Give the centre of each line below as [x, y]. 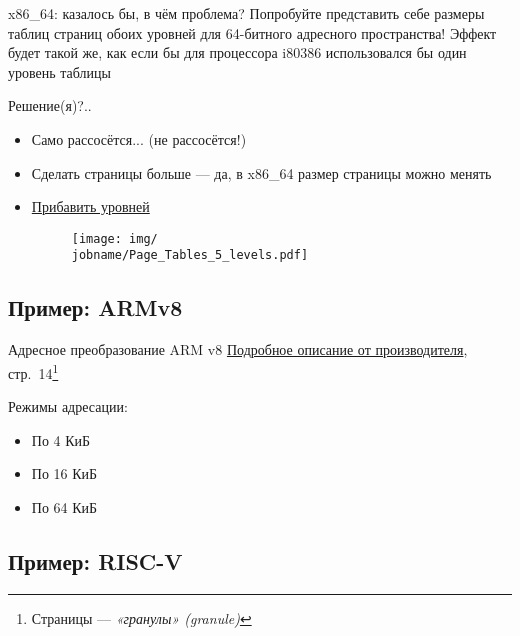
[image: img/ [114, 238]
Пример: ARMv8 [95, 307]
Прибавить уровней [90, 206]
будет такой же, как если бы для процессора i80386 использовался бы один [237, 52]
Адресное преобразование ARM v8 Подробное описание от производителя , [238, 349]
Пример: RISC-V [95, 560]
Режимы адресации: [68, 406]
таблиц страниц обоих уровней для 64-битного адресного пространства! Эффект [252, 32]
